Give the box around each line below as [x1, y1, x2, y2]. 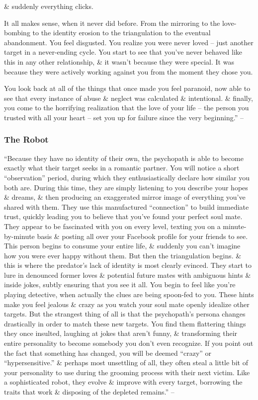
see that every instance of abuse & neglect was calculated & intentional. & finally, [4, 92, 253, 103]
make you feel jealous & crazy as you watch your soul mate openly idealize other [4, 299, 250, 309]
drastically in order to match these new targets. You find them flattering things [4, 318, 246, 328]
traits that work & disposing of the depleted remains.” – [4, 387, 174, 397]
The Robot [4, 133, 49, 146]
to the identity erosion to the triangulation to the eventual [32, 27, 211, 38]
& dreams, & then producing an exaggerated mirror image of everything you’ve [4, 192, 246, 202]
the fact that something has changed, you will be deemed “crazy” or [4, 347, 212, 358]
